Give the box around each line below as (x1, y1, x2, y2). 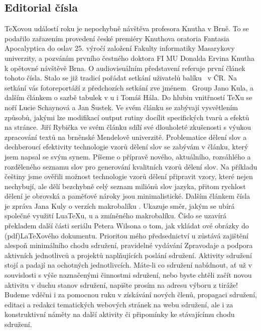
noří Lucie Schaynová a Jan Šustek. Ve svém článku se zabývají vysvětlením (5, 102, 238, 112)
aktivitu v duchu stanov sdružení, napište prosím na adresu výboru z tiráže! (5, 279, 238, 290)
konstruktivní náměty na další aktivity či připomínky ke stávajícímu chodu (5, 309, 235, 319)
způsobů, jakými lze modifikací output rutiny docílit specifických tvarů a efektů (5, 112, 249, 122)
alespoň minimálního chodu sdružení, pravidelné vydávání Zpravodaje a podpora (5, 240, 253, 251)
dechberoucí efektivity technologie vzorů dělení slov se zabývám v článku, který (5, 141, 248, 152)
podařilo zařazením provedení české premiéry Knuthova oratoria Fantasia (5, 33, 229, 43)
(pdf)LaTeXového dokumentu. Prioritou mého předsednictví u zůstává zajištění (5, 230, 248, 240)
